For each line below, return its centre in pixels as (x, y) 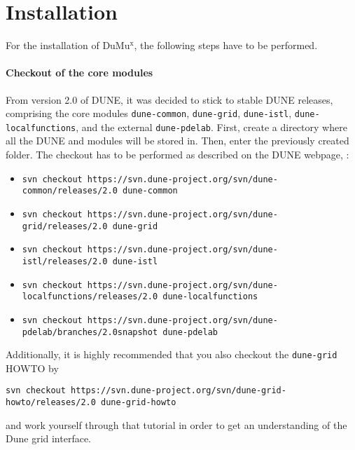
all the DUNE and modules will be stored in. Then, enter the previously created (177, 141)
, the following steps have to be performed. (226, 45)
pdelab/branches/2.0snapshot (90, 332)
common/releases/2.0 (70, 191)
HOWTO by (32, 368)
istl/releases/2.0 (65, 261)
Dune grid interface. (49, 438)
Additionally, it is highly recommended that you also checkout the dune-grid (172, 354)
